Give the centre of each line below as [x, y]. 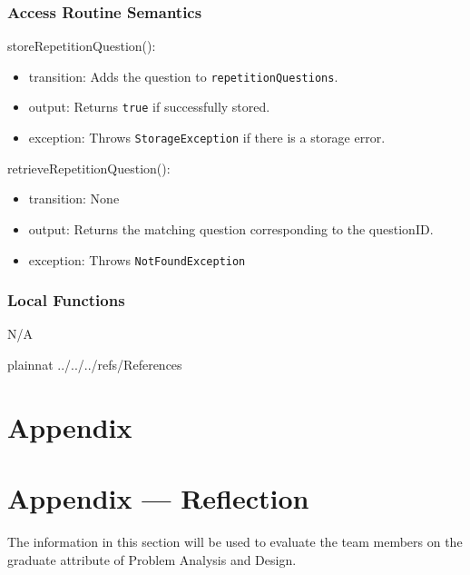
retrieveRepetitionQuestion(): [89, 168]
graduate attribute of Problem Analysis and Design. [152, 559]
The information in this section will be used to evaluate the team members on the [235, 542]
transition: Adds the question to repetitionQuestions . [183, 76]
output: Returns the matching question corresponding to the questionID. [231, 228]
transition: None [74, 198]
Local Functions [66, 300]
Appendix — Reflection [158, 498]
